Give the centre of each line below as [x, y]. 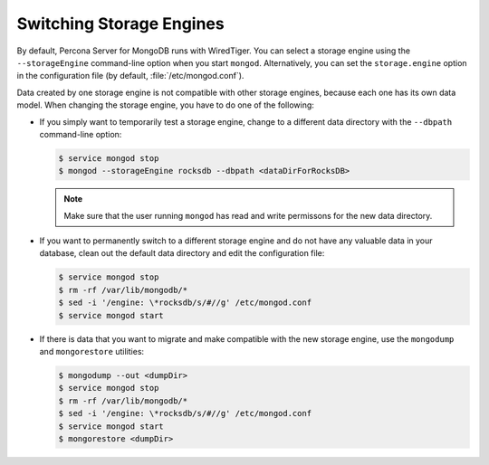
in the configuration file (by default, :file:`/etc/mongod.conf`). [130, 76]
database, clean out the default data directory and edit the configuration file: [182, 253]
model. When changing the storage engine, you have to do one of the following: [165, 105]
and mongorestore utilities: [92, 351]
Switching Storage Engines [121, 24]
